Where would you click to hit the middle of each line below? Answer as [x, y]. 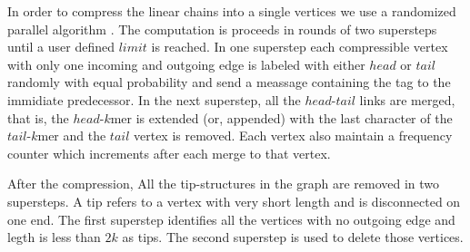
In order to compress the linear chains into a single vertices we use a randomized [232, 11]
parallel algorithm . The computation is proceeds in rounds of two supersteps [222, 29]
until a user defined [61, 47]
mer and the [72, 136]
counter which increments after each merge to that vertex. [169, 153]
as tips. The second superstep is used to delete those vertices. [293, 237]
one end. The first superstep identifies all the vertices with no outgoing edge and [231, 219]
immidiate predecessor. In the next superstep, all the [154, 99]
